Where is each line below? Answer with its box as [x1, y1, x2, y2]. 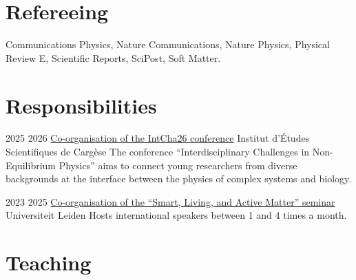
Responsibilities [6, 91, 157, 119]
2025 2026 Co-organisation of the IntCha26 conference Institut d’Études [6, 131, 310, 145]
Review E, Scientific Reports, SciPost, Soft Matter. [6, 50, 221, 65]
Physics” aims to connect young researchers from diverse [59, 158, 297, 172]
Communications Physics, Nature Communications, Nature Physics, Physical [6, 37, 330, 52]
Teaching [6, 248, 92, 277]
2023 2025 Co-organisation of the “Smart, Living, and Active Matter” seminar [6, 194, 335, 208]
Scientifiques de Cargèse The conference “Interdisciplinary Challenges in [6, 144, 310, 159]
